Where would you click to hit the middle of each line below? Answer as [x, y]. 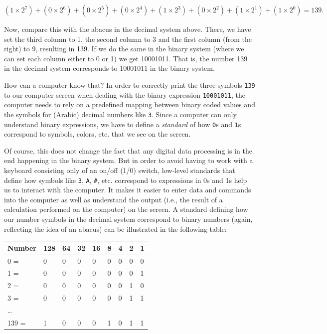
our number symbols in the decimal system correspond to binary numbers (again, [128, 219]
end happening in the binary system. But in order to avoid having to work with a [129, 160]
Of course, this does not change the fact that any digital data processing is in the [128, 150]
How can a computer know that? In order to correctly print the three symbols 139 [130, 84]
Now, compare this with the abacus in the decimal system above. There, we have [128, 29]
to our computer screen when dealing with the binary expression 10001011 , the [125, 94]
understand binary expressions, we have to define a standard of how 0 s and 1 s [123, 124]
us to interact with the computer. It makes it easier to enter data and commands [128, 190]
